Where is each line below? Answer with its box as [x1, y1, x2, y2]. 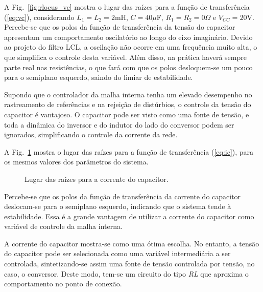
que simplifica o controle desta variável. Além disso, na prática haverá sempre [4, 51, 247, 62]
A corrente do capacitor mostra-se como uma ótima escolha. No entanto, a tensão [4, 238, 259, 248]
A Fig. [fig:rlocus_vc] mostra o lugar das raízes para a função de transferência [4, 2, 250, 12]
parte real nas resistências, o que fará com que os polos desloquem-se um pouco [4, 61, 253, 72]
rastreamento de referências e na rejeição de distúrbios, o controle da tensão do [4, 99, 251, 110]
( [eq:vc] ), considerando [4, 11, 75, 22]
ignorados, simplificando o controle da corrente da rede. [4, 129, 178, 140]
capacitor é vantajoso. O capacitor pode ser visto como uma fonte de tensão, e [4, 109, 249, 119]
